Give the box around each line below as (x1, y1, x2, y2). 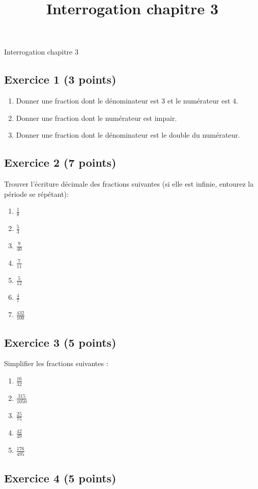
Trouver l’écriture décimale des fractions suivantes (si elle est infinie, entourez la (4, 178, 254, 189)
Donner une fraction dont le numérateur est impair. (16, 112, 177, 123)
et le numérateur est (167, 95, 231, 106)
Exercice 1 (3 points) (4, 71, 117, 87)
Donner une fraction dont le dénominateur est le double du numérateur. (16, 130, 240, 140)
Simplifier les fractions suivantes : (4, 358, 108, 369)
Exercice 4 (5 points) (4, 470, 117, 485)
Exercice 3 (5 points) (4, 334, 117, 350)
